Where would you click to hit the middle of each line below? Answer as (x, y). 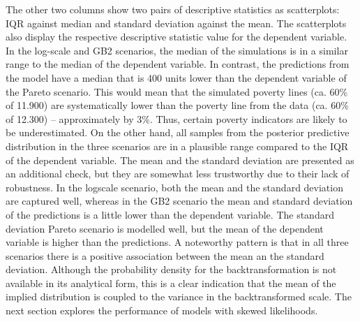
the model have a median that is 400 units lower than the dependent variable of (176, 77)
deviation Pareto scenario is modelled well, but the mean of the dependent (165, 228)
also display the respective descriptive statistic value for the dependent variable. (177, 37)
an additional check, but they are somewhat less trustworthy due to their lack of (178, 174)
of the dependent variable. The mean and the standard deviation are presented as (180, 160)
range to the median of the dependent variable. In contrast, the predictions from (178, 64)
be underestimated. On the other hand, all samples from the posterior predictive (178, 132)
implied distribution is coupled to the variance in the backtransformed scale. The (179, 297)
